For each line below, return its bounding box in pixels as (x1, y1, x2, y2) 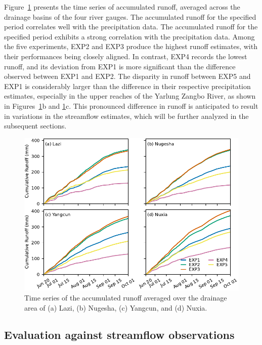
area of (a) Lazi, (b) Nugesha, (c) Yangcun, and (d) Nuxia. (24, 302, 207, 313)
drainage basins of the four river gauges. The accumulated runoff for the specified (4, 11, 256, 22)
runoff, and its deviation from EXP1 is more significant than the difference (4, 61, 236, 71)
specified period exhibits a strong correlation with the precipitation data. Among (4, 31, 255, 41)
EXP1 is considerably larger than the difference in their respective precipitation (4, 80, 251, 91)
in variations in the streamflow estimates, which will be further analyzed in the (4, 110, 249, 121)
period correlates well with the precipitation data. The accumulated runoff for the (4, 21, 258, 32)
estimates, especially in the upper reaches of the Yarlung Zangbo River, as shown (4, 91, 256, 101)
